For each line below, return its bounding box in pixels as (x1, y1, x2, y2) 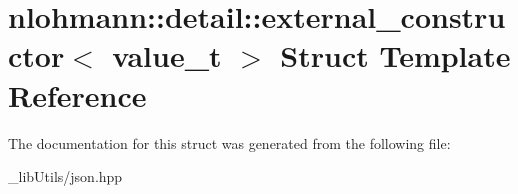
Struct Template (280, 35, 511, 76)
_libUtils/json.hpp (8, 166, 123, 187)
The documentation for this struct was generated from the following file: (8, 132, 451, 153)
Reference (8, 74, 147, 115)
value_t (112, 35, 222, 76)
